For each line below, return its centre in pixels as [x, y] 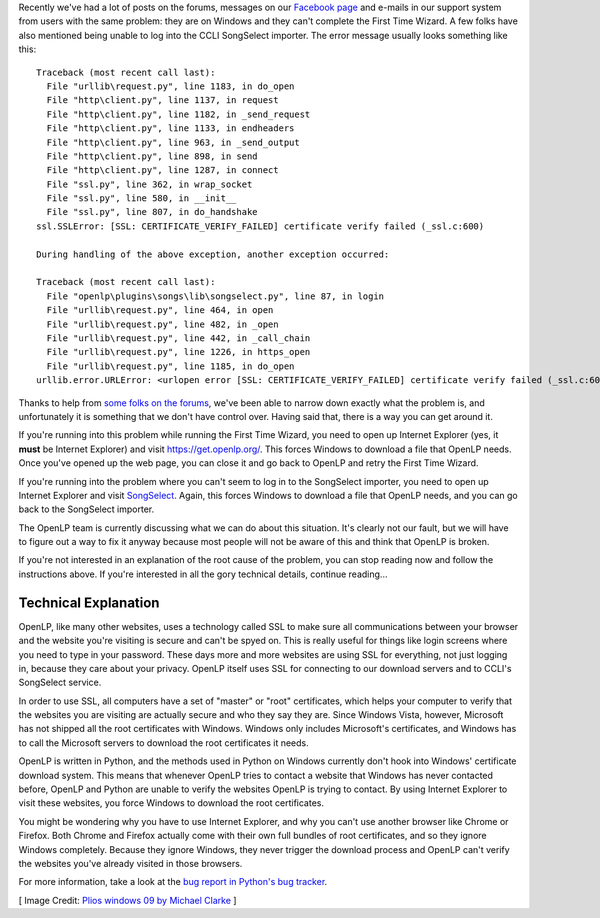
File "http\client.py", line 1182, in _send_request [178, 114]
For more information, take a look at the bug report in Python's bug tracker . [173, 882]
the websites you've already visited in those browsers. [130, 863]
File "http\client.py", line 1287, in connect [162, 170]
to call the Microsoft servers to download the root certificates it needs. [163, 742]
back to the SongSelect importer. [86, 509]
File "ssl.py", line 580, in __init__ [141, 198]
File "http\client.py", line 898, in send [152, 156]
